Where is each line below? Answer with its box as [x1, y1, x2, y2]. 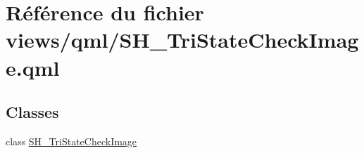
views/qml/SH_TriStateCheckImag [6, 25, 359, 54]
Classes [6, 101, 59, 123]
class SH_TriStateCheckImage [6, 133, 137, 148]
